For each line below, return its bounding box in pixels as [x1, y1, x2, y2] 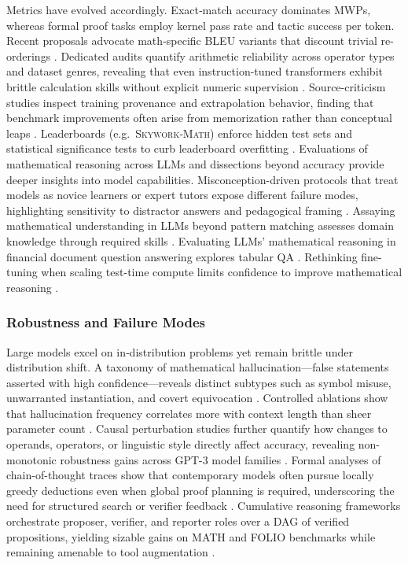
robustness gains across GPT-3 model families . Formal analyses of [60, 451, 381, 467]
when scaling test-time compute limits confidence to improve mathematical [41, 264, 402, 280]
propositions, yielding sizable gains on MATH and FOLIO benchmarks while [6, 528, 376, 545]
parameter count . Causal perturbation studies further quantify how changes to [6, 420, 388, 437]
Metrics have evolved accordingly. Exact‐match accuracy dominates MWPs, [6, 2, 371, 17]
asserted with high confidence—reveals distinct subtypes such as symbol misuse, [6, 374, 391, 390]
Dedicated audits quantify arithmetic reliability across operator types [61, 47, 395, 64]
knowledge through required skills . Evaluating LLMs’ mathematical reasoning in [6, 232, 396, 249]
